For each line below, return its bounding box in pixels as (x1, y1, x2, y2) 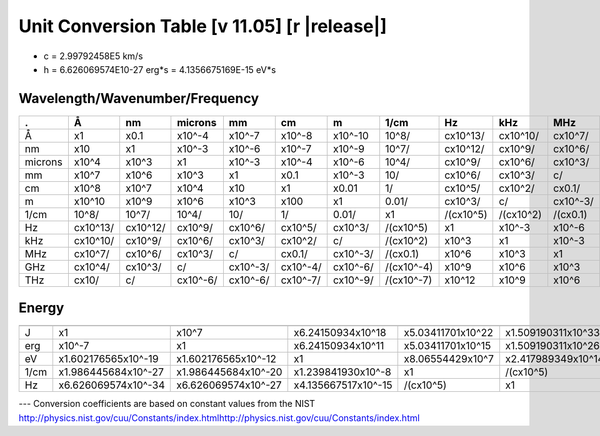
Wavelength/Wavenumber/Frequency (18, 90, 260, 107)
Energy (18, 300, 65, 317)
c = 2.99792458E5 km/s (43, 50, 144, 62)
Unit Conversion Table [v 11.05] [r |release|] (18, 15, 387, 37)
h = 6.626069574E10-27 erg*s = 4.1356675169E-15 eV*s (43, 63, 277, 75)
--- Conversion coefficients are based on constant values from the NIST (18, 398, 316, 410)
